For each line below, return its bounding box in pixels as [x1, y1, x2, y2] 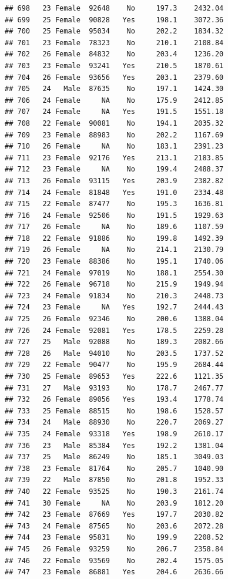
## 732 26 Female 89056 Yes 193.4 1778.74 [5, 395, 224, 404]
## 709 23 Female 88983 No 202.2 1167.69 [5, 130, 224, 139]
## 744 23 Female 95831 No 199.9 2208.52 [5, 533, 224, 542]
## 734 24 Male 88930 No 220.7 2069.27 [5, 418, 224, 427]
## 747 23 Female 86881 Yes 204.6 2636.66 [5, 568, 224, 577]
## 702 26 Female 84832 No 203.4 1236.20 [5, 50, 224, 59]
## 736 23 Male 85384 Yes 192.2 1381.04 [5, 441, 224, 450]
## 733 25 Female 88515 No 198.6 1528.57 [5, 406, 224, 415]
